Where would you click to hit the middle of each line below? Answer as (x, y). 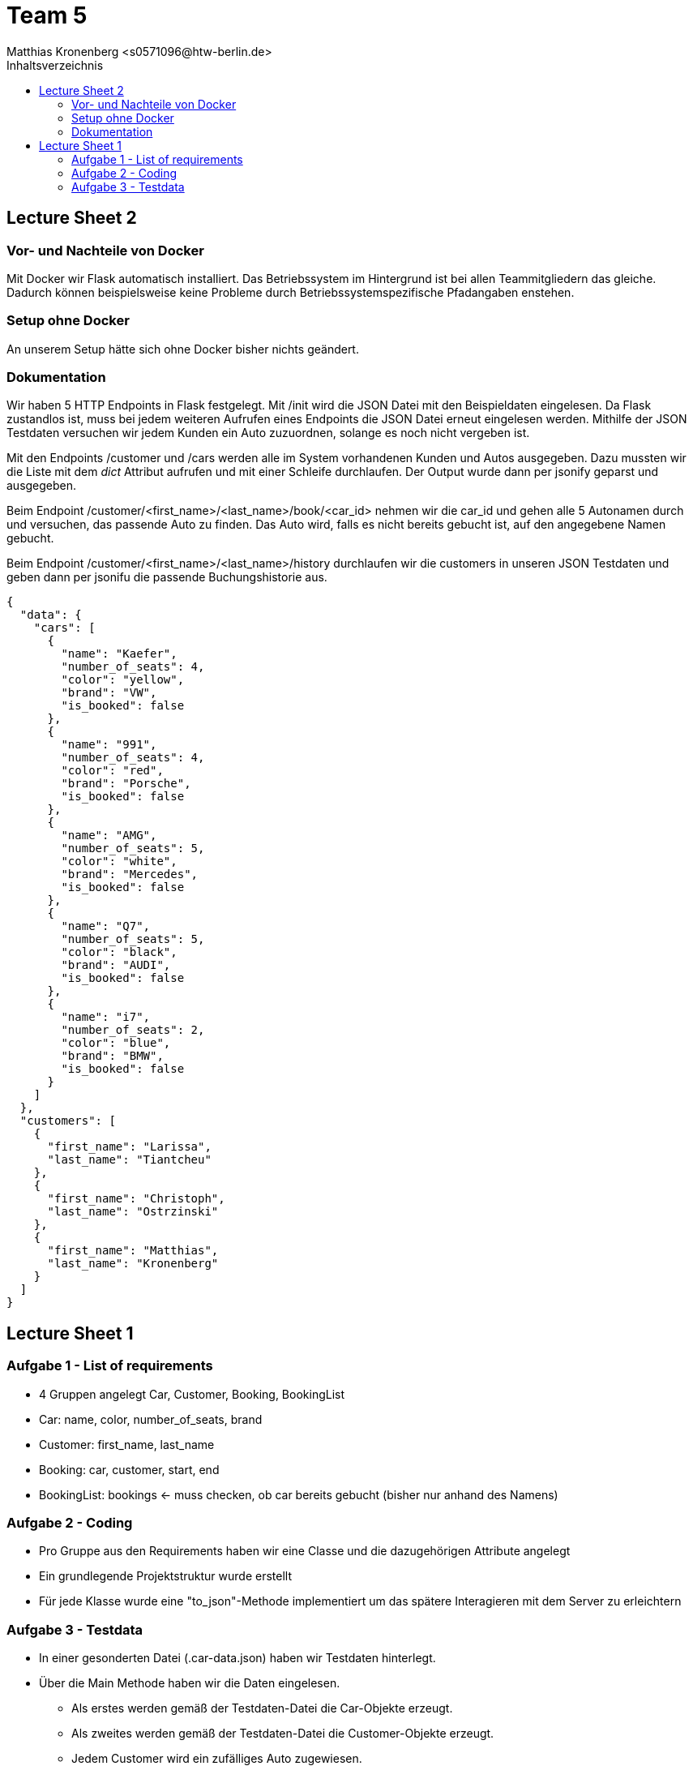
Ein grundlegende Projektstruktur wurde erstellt (165, 1576)
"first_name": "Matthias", (133, 1251)
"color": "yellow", (123, 680)
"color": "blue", (116, 1043)
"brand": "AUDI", (116, 965)
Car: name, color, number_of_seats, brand (151, 1419)
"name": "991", (109, 745)
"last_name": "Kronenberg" (133, 1264)
